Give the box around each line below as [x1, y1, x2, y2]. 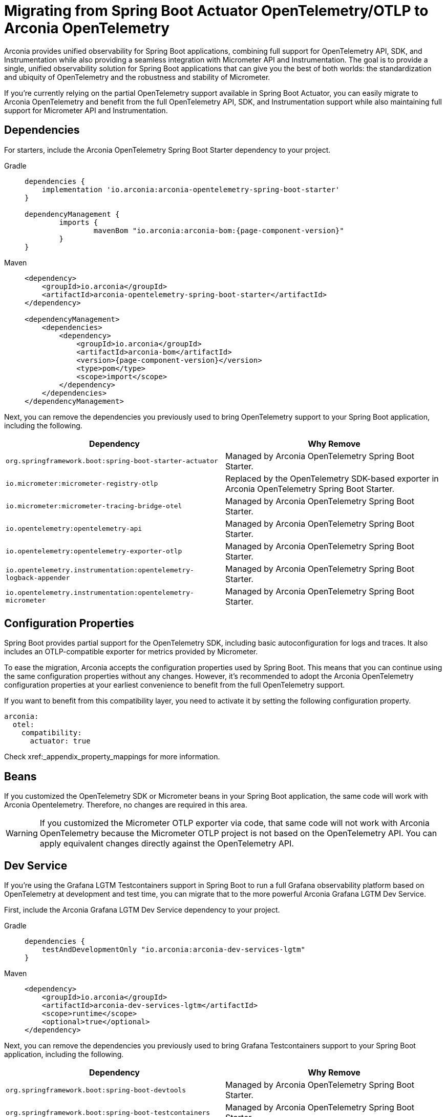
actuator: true [30, 737, 91, 746]
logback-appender [6, 573, 70, 582]
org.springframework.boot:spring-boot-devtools [6, 1086, 186, 1094]
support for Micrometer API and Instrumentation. [4, 106, 168, 115]
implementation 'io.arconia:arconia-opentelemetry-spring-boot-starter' [41, 185, 340, 194]
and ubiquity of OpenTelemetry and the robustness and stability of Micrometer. [4, 72, 270, 81]
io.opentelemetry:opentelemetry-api [6, 525, 142, 533]
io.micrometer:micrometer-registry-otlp [6, 480, 158, 488]
